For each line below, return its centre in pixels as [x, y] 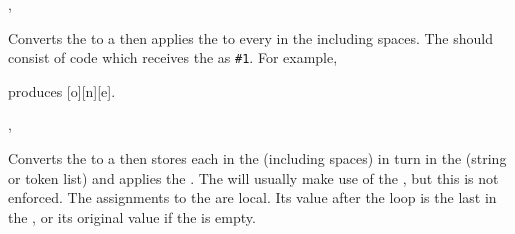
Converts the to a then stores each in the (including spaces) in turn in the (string [257, 158]
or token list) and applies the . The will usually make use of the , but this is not [253, 177]
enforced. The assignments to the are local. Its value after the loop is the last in [252, 197]
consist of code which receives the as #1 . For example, [173, 57]
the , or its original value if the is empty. [132, 216]
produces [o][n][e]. [62, 90]
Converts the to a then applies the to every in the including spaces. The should [251, 37]
